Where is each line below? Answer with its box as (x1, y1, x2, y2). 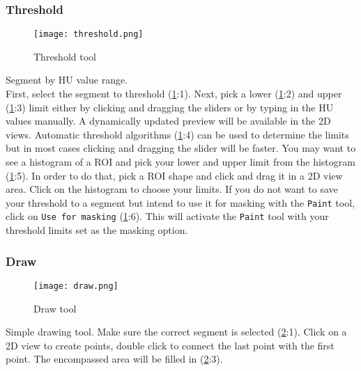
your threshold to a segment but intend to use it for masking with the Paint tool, (6, 195, 355, 210)
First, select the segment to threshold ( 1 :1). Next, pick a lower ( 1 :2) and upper (6, 86, 342, 101)
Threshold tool (33, 49, 96, 63)
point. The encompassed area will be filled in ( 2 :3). (6, 352, 223, 366)
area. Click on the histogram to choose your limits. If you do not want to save (6, 182, 338, 196)
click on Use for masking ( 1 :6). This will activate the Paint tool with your (6, 209, 329, 223)
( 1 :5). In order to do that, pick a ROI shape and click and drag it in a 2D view (6, 168, 343, 182)
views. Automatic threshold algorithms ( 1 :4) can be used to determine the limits (6, 127, 349, 141)
